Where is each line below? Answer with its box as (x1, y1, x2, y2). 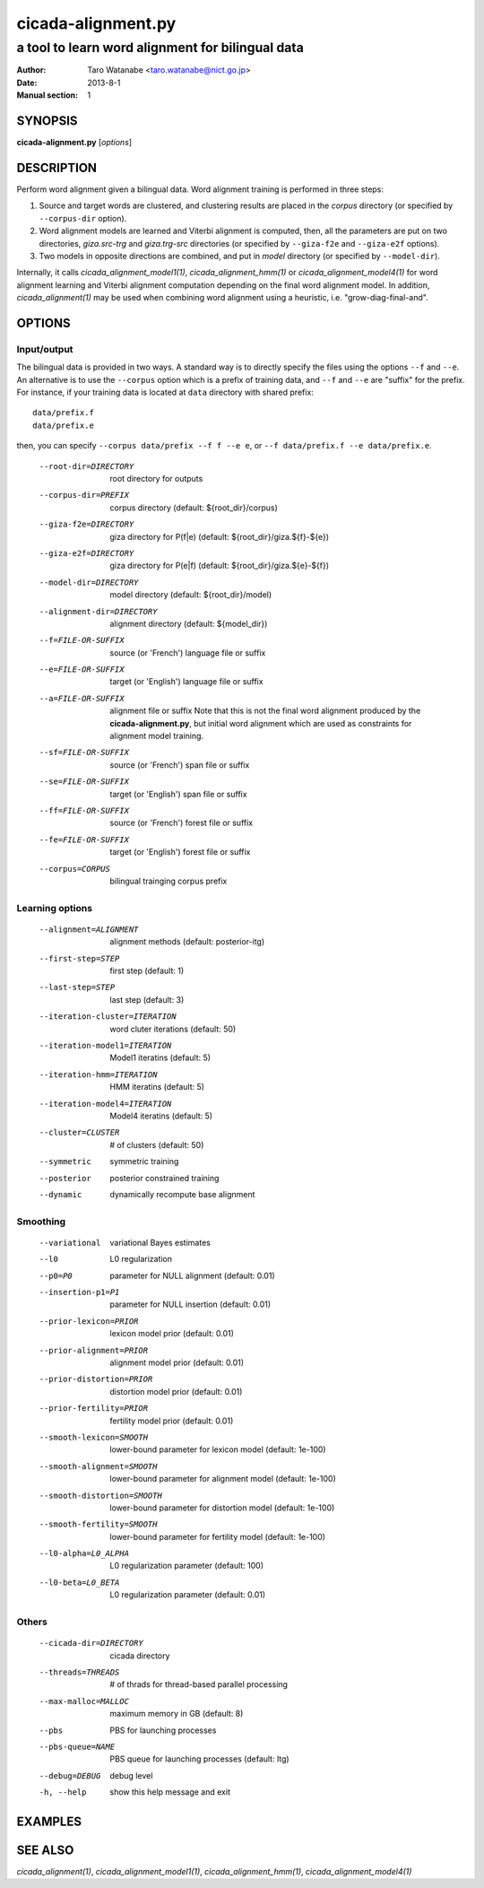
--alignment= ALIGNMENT (39, 924, 139, 935)
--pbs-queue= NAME (39, 1741, 116, 1752)
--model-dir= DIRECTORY (39, 577, 139, 587)
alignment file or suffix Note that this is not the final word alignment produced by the (109, 705, 421, 717)
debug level (109, 1770, 153, 1780)
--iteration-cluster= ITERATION (39, 1012, 177, 1022)
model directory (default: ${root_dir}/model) (109, 589, 272, 600)
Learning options (16, 901, 93, 914)
